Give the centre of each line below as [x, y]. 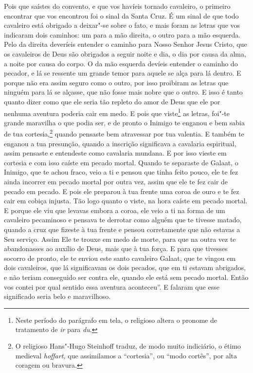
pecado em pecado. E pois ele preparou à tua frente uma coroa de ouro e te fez [122, 191]
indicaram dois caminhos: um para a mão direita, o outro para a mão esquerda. [122, 34]
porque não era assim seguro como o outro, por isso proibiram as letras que [116, 82]
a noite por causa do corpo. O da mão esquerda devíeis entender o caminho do [121, 63]
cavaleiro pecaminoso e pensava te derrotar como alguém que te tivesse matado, [123, 220]
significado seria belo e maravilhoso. [57, 296]
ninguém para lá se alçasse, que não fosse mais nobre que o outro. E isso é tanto [123, 92]
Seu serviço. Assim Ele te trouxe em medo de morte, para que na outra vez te [120, 239]
